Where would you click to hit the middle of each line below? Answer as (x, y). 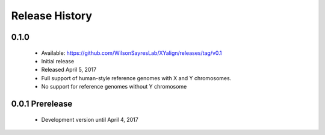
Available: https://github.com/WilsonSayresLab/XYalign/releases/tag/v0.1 (132, 53)
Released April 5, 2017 (69, 70)
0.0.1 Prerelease (42, 103)
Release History (52, 16)
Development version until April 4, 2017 (90, 119)
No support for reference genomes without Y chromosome (114, 87)
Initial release (58, 61)
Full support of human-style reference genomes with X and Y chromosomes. (136, 78)
